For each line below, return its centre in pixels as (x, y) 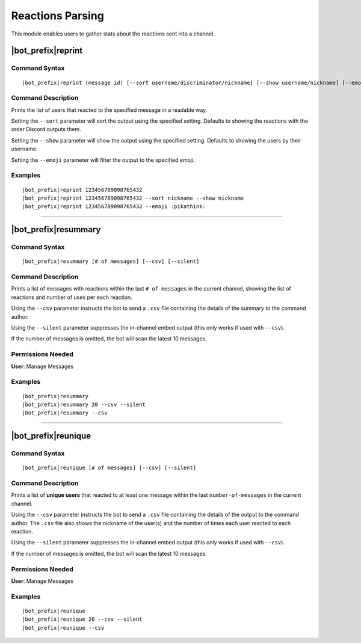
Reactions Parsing (58, 16)
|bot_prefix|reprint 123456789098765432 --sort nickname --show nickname (133, 198)
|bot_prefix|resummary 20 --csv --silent (84, 404)
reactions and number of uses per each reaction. (72, 297)
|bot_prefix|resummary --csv (65, 413)
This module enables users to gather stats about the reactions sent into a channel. (113, 34)
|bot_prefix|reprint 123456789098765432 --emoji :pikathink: (114, 207)
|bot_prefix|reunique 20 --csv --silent (82, 619)
